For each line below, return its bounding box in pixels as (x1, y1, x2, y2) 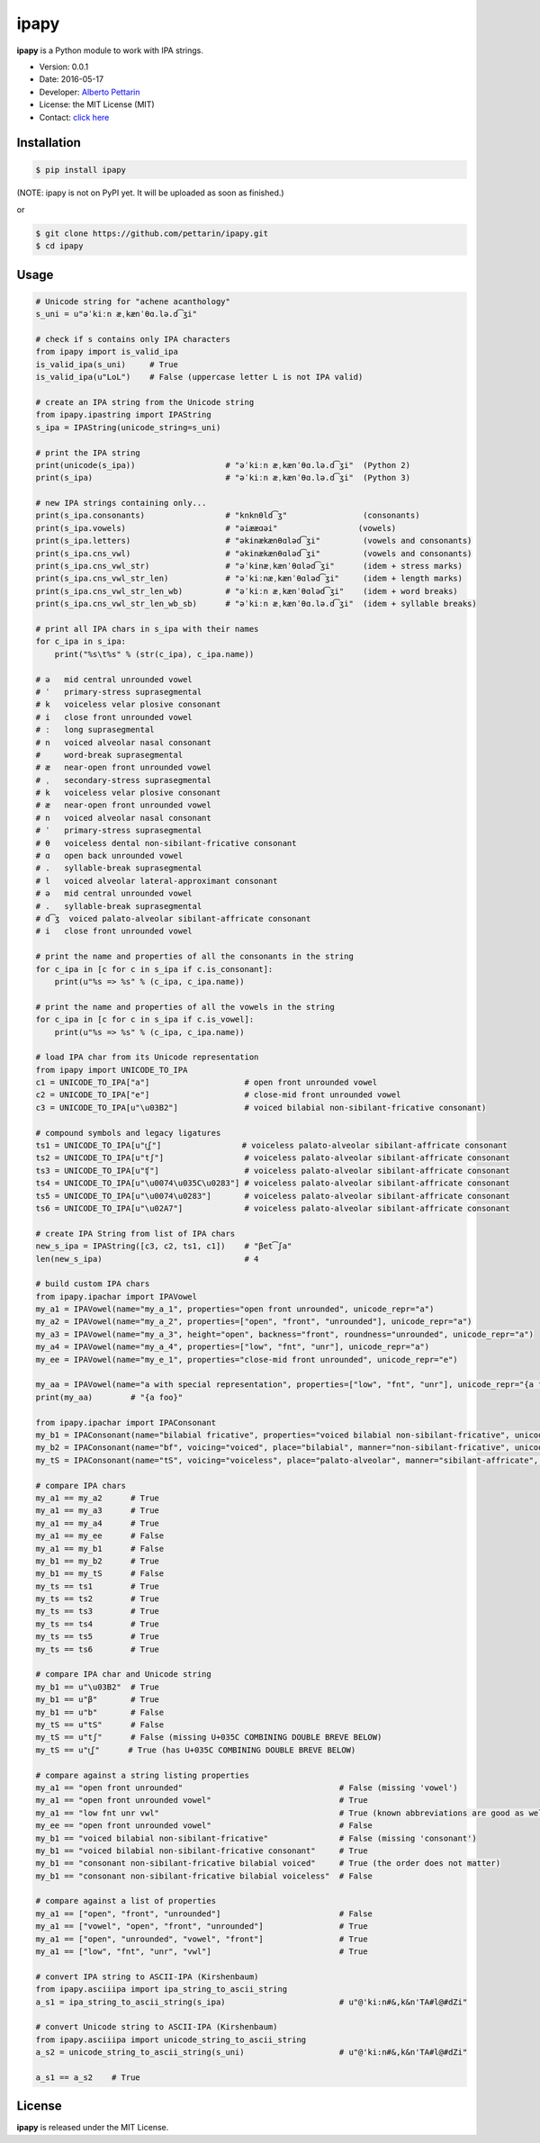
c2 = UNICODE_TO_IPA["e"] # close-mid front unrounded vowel (35, 1090, 401, 1100)
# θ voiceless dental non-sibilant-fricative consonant (35, 838, 297, 848)
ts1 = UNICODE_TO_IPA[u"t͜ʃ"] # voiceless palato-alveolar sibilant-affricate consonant (35, 1140, 508, 1151)
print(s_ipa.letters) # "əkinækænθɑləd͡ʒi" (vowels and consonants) (35, 536, 472, 546)
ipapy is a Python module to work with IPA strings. (16, 45, 204, 56)
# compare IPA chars (35, 1481, 126, 1490)
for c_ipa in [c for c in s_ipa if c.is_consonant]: (35, 964, 274, 974)
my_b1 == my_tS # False (35, 1569, 165, 1579)
